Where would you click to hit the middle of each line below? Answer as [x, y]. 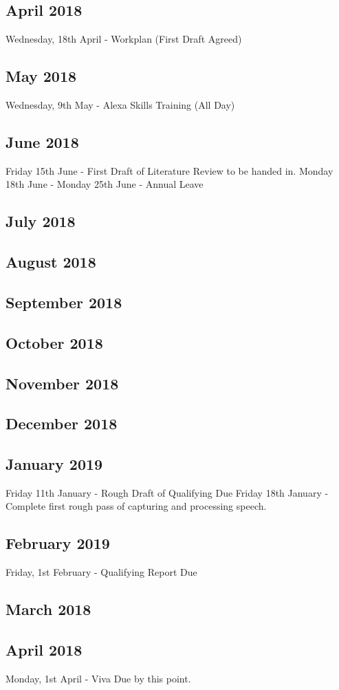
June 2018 [42, 141]
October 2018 [54, 342]
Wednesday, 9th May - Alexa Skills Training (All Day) [120, 105]
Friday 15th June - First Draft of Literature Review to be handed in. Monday [169, 170]
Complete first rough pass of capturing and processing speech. [136, 506]
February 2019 [58, 543]
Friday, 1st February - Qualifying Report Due [101, 572]
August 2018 [51, 262]
